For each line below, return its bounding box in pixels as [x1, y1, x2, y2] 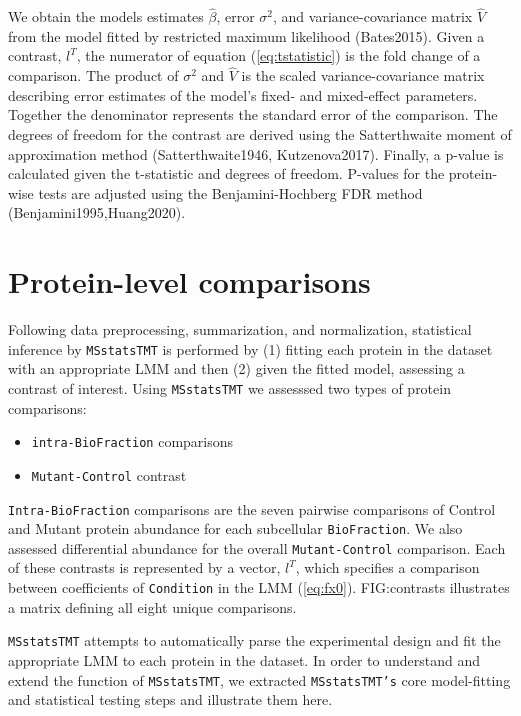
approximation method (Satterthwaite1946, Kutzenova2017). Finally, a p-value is [8, 143, 504, 164]
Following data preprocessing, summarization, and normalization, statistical [8, 319, 472, 340]
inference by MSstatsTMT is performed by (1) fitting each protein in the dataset [8, 338, 493, 359]
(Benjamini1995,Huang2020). [8, 202, 186, 223]
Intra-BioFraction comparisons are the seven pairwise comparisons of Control [8, 498, 496, 519]
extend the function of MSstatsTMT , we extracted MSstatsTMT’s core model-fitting [8, 669, 511, 690]
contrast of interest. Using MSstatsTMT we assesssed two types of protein [8, 377, 451, 398]
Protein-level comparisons [8, 261, 371, 302]
